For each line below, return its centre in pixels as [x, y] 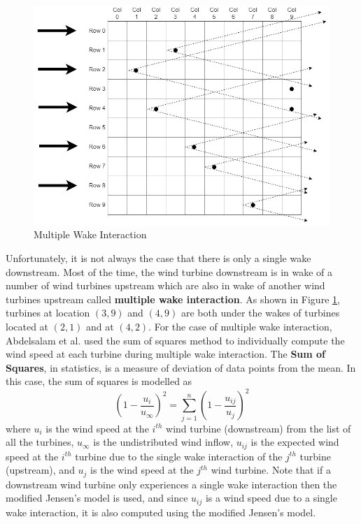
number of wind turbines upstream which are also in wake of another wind [165, 285]
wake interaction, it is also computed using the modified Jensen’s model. [161, 512]
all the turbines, [40, 442]
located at [27, 326]
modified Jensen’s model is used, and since [97, 498]
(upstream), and [40, 470]
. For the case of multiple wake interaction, [240, 326]
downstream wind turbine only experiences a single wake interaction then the [171, 484]
